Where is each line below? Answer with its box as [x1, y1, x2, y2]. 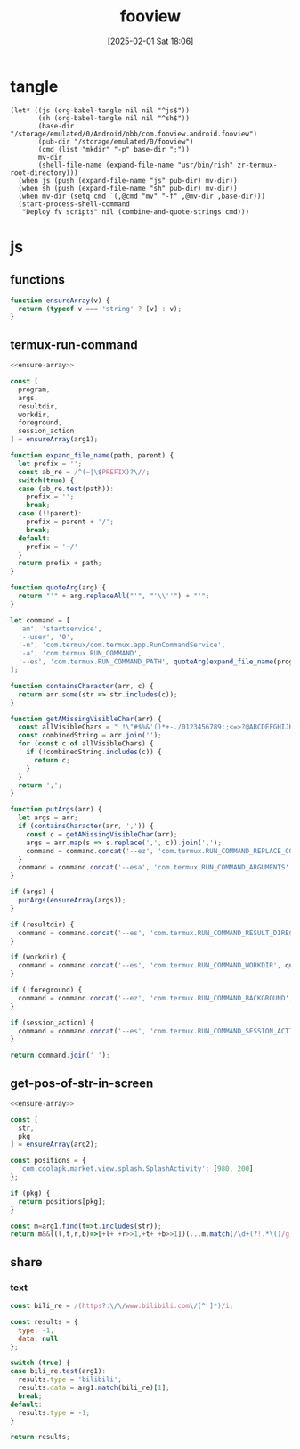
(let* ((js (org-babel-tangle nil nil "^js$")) [10, 105, 191, 115]
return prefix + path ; [18, 559, 102, 568]
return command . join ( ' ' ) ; [10, 1050, 110, 1060]
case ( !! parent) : [18, 509, 83, 518]
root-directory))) [10, 168, 78, 177]
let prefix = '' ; [18, 459, 83, 468]
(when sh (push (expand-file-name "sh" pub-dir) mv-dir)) [18, 184, 239, 193]
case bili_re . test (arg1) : [10, 1367, 106, 1376]
